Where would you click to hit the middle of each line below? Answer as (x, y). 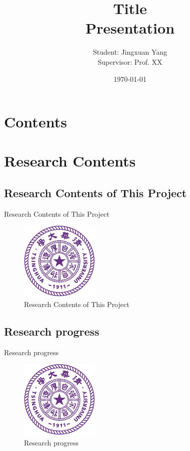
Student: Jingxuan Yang (130, 52)
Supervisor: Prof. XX (130, 61)
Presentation (130, 28)
